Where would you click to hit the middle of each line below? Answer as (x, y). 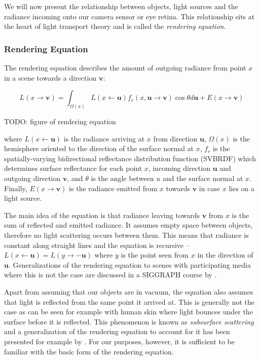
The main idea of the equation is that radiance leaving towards (102, 215)
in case (210, 188)
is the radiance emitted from (113, 188)
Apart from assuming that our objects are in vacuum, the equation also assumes (129, 291)
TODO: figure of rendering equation (60, 121)
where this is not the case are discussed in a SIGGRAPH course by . (110, 275)
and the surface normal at (203, 178)
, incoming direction (179, 168)
